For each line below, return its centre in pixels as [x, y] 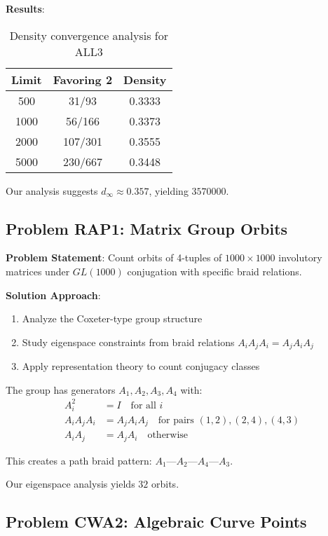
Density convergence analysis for [89, 35]
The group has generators [61, 389]
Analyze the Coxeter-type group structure [112, 318]
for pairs [176, 420]
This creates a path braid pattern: [79, 460]
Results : [25, 8]
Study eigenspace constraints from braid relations [128, 342]
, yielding [169, 190]
